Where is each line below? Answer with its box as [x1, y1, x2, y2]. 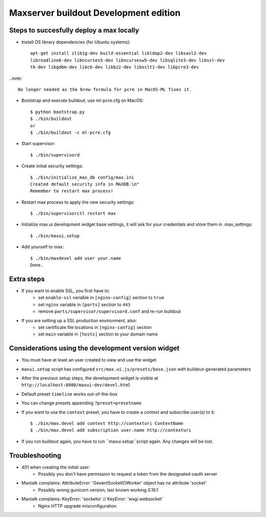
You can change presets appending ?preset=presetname [21, 400, 142, 406]
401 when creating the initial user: [21, 464, 90, 470]
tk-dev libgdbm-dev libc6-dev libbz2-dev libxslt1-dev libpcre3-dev [30, 64, 199, 70]
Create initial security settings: [21, 163, 83, 169]
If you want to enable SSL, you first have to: [21, 288, 110, 294]
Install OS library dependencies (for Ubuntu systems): [21, 39, 131, 45]
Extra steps [9, 274, 45, 283]
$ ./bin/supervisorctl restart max [30, 211, 116, 216]
